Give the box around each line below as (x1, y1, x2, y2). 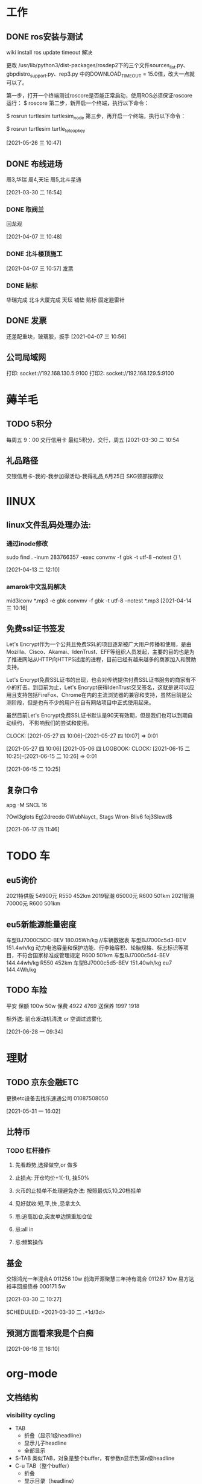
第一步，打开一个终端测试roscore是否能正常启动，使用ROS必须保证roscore (6, 91, 193, 99)
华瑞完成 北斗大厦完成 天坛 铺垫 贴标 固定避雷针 (6, 296, 125, 303)
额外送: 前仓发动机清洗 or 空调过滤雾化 (6, 1015, 103, 1022)
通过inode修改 (6, 539, 48, 548)
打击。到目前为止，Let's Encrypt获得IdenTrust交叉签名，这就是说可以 (16, 684, 189, 691)
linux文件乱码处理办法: (6, 519, 92, 530)
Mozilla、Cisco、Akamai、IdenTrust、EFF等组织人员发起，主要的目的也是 (6, 648, 190, 656)
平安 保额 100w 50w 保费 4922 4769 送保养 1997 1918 (6, 1002, 140, 1009)
